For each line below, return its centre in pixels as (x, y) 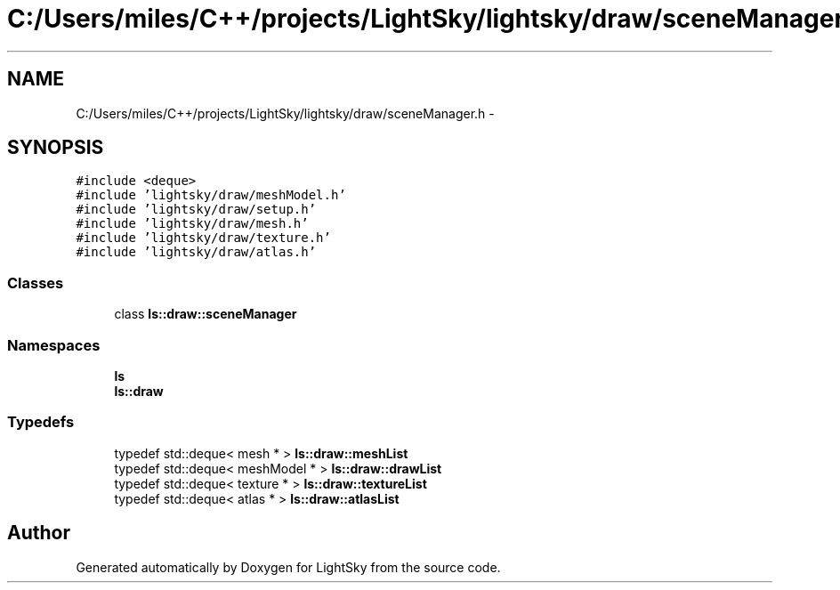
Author (39, 533)
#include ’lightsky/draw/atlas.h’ (196, 252)
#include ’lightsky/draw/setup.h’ (196, 210)
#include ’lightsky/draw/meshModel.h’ (211, 195)
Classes (36, 283)
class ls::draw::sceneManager (206, 314)
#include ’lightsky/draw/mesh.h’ (192, 224)
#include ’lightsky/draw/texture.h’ (203, 238)
